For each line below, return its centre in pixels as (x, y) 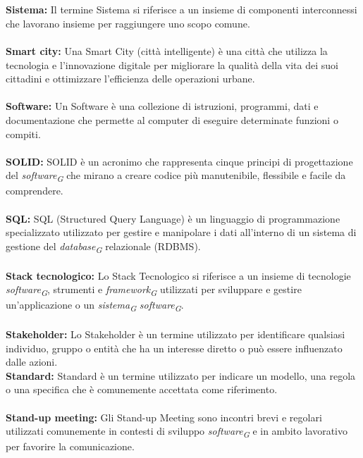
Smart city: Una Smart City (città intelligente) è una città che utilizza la (167, 50)
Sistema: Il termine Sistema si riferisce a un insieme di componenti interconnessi (181, 10)
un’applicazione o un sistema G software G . (95, 306)
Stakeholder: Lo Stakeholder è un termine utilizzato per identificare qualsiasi (176, 334)
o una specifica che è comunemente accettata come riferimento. (142, 389)
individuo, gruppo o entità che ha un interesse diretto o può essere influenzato (174, 348)
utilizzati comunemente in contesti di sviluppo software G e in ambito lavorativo (177, 432)
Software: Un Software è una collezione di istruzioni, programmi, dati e (162, 106)
